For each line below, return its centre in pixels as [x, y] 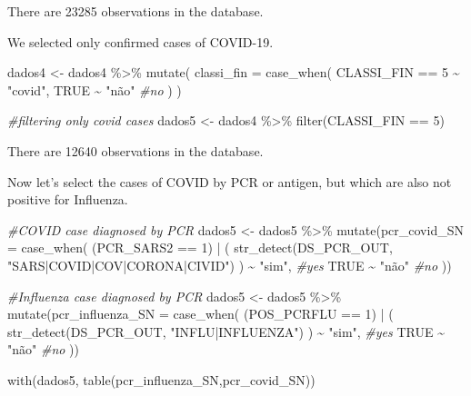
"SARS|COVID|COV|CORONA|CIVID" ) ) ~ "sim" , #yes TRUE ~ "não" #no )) [230, 265]
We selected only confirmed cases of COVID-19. [140, 41]
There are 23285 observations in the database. [135, 11]
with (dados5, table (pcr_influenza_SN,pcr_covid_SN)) [161, 379]
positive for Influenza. [68, 199]
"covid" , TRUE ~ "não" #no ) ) [95, 89]
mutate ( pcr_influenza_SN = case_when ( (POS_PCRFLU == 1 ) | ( [200, 314]
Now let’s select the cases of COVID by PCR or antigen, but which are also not [230, 181]
